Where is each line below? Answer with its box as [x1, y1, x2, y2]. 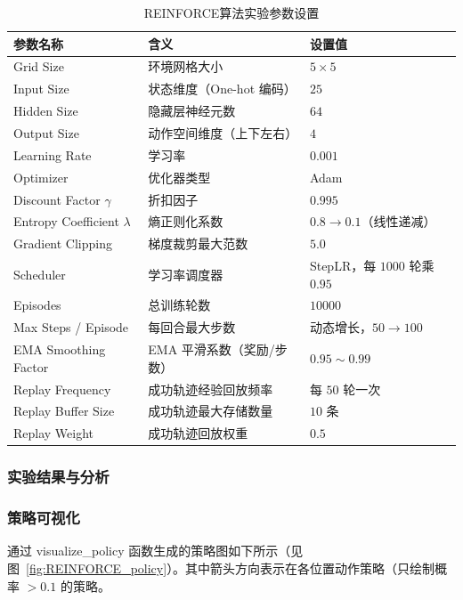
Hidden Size [13, 101, 78, 120]
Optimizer [13, 167, 69, 186]
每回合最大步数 [148, 318, 236, 336]
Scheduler [13, 264, 66, 283]
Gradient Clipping [13, 234, 113, 253]
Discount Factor [13, 190, 101, 208]
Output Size [13, 123, 79, 142]
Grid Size [13, 57, 64, 76]
